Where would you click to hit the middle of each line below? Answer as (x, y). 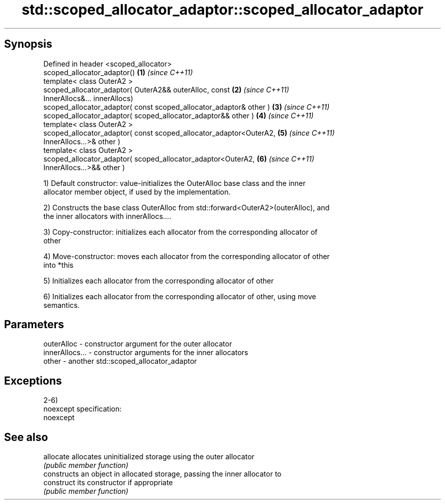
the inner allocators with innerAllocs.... (107, 216)
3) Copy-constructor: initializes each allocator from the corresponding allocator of (181, 232)
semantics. (61, 305)
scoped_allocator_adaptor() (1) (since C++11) (118, 72)
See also (26, 437)
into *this (58, 265)
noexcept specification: (83, 409)
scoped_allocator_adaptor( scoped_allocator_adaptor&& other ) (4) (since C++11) (179, 115)
